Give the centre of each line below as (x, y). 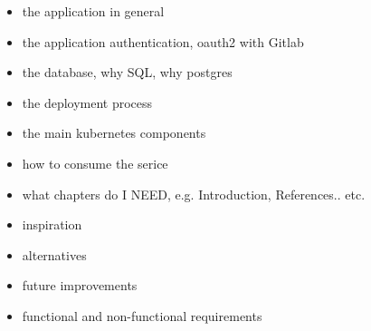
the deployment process (87, 102)
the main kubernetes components (114, 133)
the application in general (93, 11)
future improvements (80, 285)
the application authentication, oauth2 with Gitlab (163, 41)
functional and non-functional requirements (142, 315)
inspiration (52, 224)
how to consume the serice (95, 163)
